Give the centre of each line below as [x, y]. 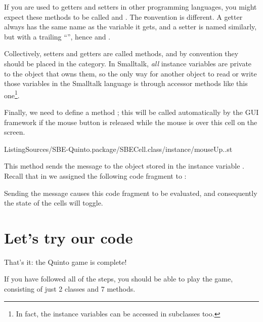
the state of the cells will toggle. [54, 203]
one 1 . [12, 94]
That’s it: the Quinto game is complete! [65, 261]
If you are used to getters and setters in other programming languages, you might [130, 7]
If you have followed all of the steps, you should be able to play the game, [119, 279]
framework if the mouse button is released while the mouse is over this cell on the [131, 122]
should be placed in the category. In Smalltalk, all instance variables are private [128, 63]
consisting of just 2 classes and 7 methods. [70, 289]
